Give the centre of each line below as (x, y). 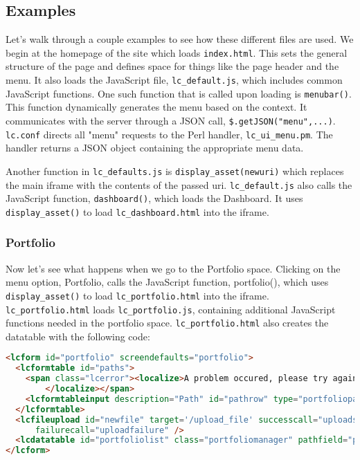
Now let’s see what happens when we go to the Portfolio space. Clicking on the (173, 268)
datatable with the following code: (78, 336)
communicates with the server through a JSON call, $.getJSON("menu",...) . (171, 120)
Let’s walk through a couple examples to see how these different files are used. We (180, 39)
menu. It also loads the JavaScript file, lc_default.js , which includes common (174, 80)
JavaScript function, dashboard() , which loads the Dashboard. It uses (154, 198)
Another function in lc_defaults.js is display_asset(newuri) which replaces (175, 171)
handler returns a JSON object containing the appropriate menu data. (155, 148)
